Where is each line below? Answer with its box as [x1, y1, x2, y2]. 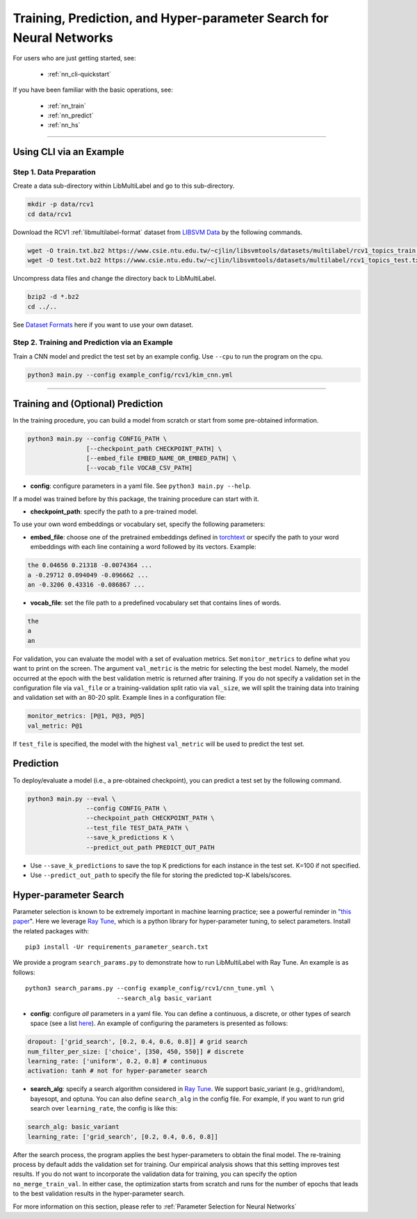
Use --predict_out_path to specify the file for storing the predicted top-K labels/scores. [30, 871, 292, 879]
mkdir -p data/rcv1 [27, 200, 94, 208]
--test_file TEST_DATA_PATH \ [85, 824, 189, 832]
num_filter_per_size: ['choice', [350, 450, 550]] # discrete [27, 1047, 244, 1056]
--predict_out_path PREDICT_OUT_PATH [85, 843, 215, 851]
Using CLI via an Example [13, 146, 124, 158]
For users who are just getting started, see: [13, 54, 136, 63]
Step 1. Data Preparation [13, 167, 97, 177]
